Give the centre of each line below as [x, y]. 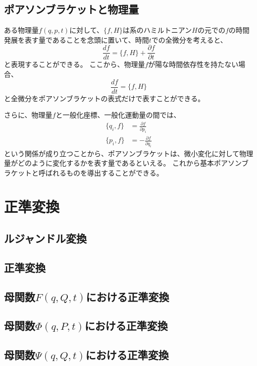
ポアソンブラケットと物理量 [72, 9]
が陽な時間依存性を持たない [193, 64]
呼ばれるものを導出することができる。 [101, 172]
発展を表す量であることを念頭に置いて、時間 [77, 39]
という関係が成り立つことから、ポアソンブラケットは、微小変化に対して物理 [129, 153]
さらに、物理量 [28, 115]
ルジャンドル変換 [45, 238]
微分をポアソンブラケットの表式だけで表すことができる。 [111, 98]
